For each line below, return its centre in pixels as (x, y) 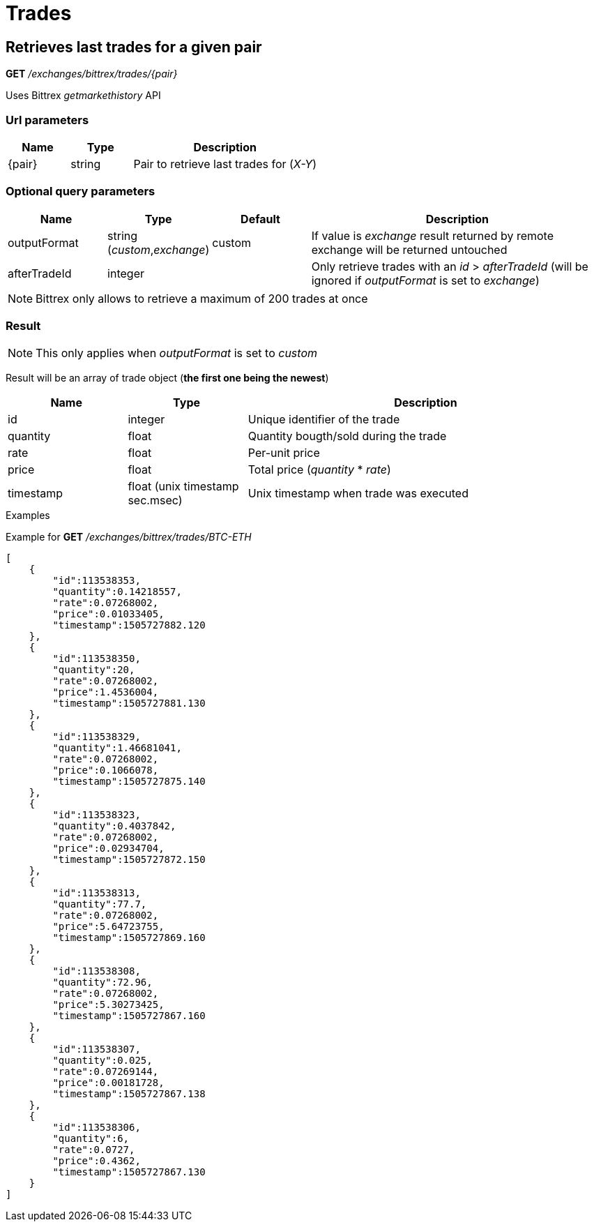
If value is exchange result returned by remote (433, 235)
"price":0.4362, (97, 1161)
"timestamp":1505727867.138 (129, 1094)
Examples (28, 515)
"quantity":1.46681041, (117, 748)
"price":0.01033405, (108, 614)
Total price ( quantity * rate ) (319, 470)
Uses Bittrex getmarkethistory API (83, 96)
